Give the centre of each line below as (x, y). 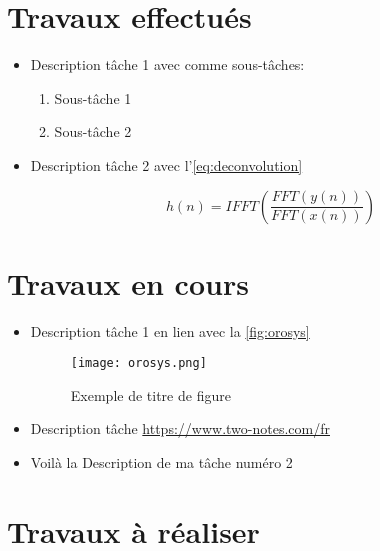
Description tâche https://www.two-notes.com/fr (180, 428)
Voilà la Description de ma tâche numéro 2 (161, 462)
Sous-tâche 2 (93, 131)
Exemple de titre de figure (150, 394)
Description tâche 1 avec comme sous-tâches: (167, 64)
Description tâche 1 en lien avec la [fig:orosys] (170, 330)
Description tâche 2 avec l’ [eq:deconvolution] (166, 164)
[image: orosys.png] (138, 363)
